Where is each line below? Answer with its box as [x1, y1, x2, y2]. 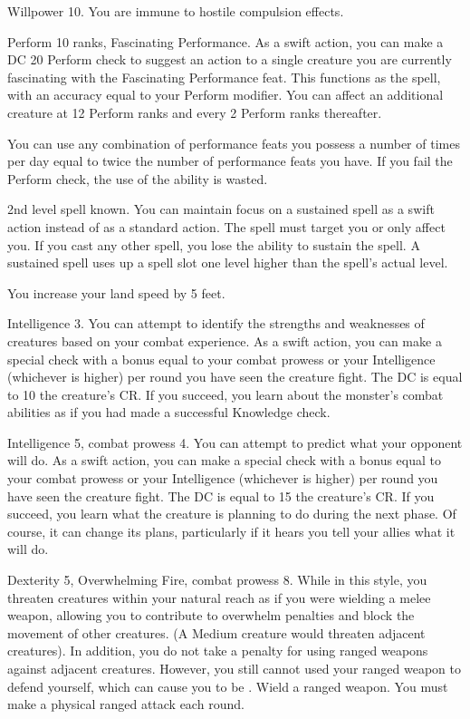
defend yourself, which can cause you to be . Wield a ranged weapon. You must [7, 676, 448, 695]
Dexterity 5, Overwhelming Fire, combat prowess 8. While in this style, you [7, 570, 427, 589]
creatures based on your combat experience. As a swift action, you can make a [7, 331, 442, 350]
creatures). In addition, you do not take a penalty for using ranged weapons [7, 641, 428, 660]
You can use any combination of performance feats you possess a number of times [7, 133, 460, 152]
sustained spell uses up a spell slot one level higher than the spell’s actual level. [7, 253, 448, 272]
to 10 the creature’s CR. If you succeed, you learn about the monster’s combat [7, 384, 444, 403]
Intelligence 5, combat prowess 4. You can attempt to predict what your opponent [7, 432, 463, 452]
